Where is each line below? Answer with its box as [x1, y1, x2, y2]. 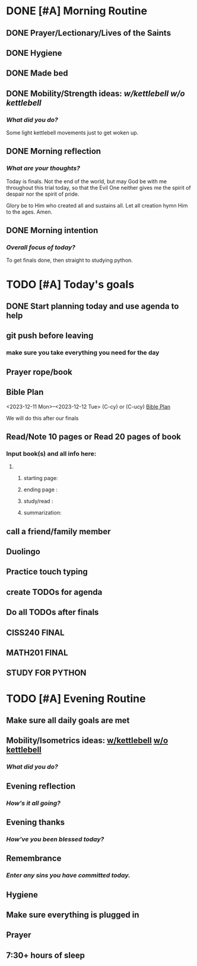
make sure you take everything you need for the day [6, 349, 160, 357]
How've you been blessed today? [6, 835, 104, 843]
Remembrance [6, 854, 62, 864]
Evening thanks [6, 817, 65, 827]
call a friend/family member [6, 526, 111, 537]
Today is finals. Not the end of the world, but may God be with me [6, 177, 167, 185]
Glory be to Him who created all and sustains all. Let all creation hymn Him [6, 202, 188, 209]
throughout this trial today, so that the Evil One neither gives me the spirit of [6, 184, 191, 191]
